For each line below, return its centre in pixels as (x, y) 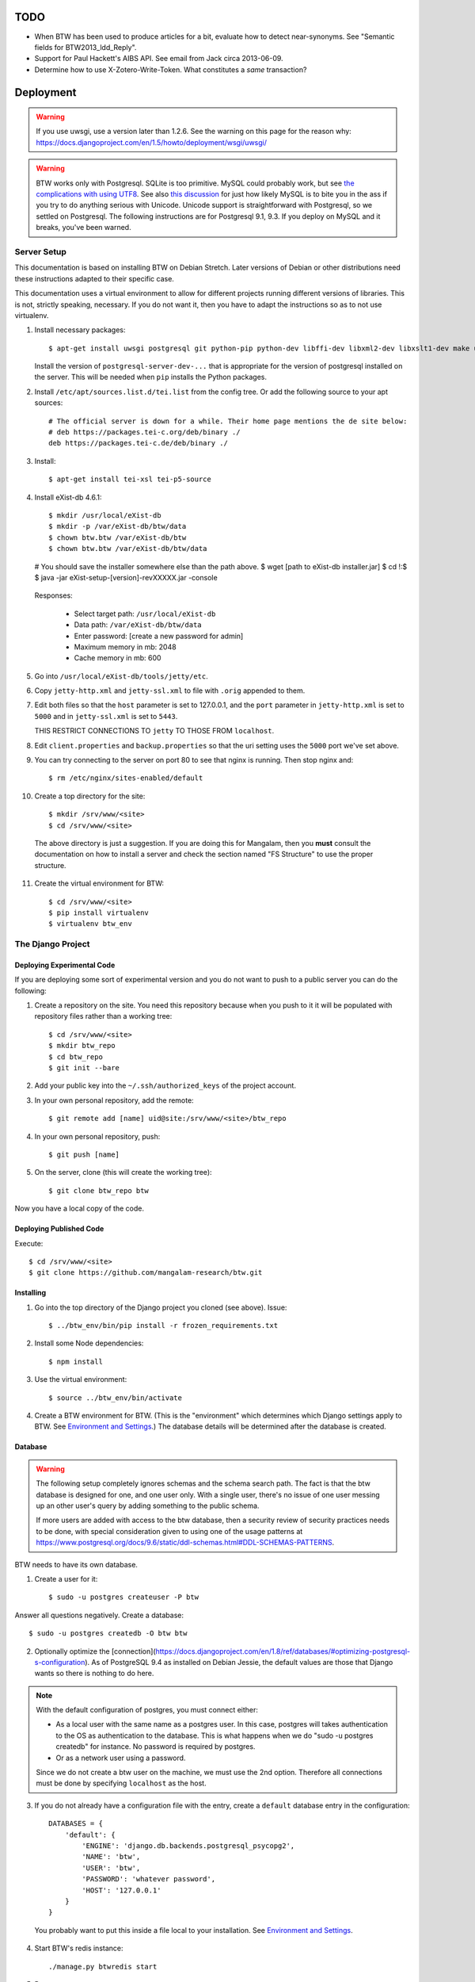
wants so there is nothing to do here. (94, 1674)
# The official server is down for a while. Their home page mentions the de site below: (228, 421)
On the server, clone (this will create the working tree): (123, 1173)
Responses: (53, 595)
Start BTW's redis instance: (79, 1948)
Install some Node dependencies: (89, 1343)
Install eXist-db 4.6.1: (68, 497)
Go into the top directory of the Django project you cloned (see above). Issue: (161, 1307)
